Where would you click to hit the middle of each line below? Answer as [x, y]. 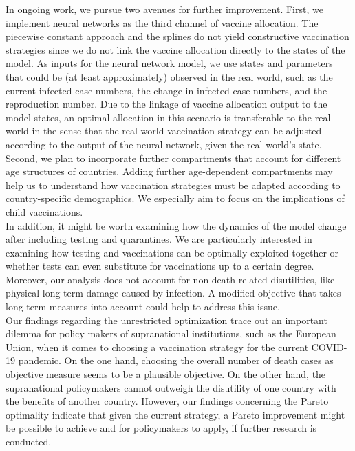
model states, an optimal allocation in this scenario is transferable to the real [168, 117]
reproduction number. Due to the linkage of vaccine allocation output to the [166, 104]
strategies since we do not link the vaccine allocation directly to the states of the [175, 49]
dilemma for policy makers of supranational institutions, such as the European [171, 333]
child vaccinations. [44, 211]
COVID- [329, 347]
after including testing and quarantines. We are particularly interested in [159, 239]
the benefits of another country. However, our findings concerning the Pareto [167, 401]
